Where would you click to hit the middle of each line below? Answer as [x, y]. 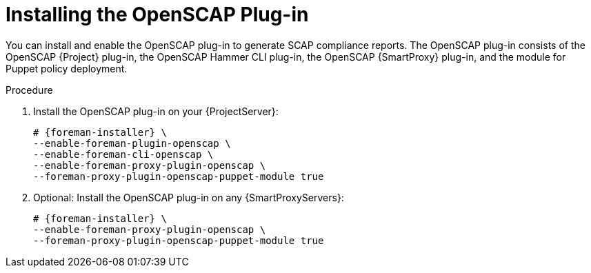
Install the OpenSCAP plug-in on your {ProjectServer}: [156, 111]
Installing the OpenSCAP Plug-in [157, 14]
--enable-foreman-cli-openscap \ [123, 154]
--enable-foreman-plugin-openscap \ [132, 143]
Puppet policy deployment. [67, 68]
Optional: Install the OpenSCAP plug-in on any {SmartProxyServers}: [189, 197]
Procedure [29, 90]
